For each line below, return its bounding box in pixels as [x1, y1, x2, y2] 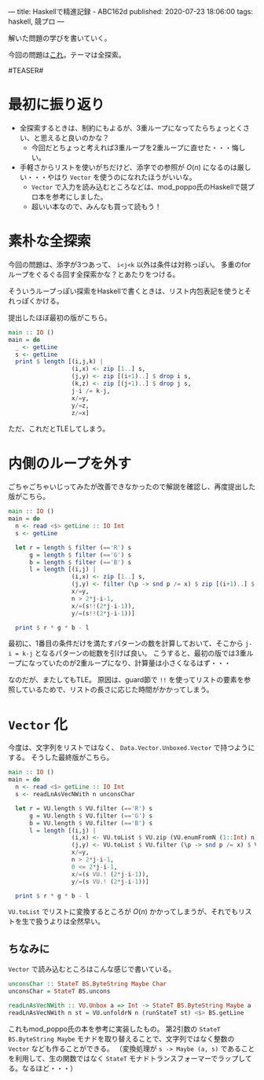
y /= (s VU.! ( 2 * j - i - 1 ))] [71, 877, 149, 886]
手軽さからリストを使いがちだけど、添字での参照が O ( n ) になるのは [19, 162, 238, 171]
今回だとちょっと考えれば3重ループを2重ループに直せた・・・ [31, 142, 233, 152]
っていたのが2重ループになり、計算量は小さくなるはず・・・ [35, 659, 232, 668]
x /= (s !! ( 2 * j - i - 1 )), [71, 602, 135, 610]
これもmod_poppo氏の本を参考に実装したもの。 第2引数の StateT [8, 1024, 221, 1034]
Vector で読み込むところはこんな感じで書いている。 [8, 964, 176, 974]
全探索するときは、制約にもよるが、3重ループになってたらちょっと [19, 123, 236, 132]
